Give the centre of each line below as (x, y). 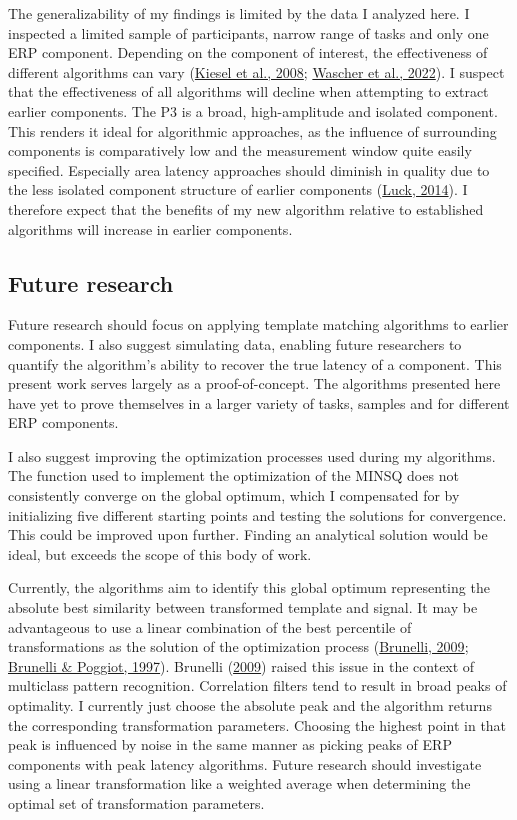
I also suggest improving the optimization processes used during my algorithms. (252, 455)
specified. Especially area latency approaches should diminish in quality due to (249, 169)
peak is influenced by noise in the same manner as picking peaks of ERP (230, 744)
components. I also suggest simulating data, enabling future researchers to (235, 343)
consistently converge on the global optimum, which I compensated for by (234, 495)
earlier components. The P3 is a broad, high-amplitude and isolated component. (253, 110)
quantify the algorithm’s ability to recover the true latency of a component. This (255, 363)
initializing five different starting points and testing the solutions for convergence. (257, 514)
